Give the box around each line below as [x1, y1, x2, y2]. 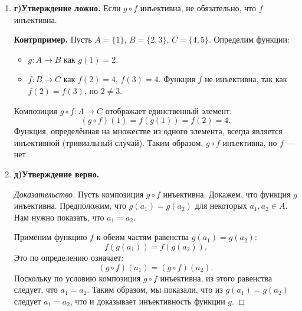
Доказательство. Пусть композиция [14, 187, 144, 200]
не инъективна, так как [205, 73, 287, 85]
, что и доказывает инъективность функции [70, 294, 225, 307]
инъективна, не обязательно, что [140, 2, 256, 14]
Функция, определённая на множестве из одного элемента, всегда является [14, 125, 283, 137]
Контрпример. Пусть [14, 33, 92, 46]
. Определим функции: [208, 33, 290, 46]
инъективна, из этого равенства [160, 271, 273, 284]
